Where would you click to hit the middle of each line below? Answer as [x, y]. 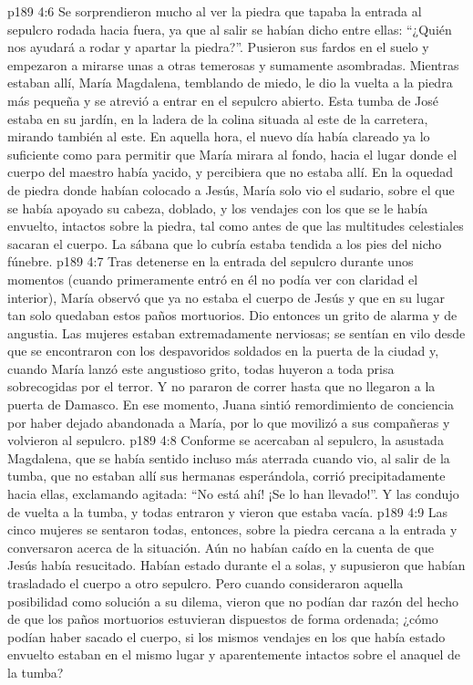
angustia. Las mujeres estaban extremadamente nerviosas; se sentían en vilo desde [236, 332]
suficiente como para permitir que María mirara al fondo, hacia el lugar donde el [232, 154]
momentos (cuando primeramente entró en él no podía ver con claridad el [213, 279]
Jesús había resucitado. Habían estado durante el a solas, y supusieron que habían [236, 565]
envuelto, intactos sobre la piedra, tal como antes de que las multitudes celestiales [236, 226]
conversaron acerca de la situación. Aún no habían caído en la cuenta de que [221, 547]
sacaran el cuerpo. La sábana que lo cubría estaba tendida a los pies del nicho [225, 243]
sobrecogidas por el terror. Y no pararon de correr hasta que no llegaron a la [221, 386]
